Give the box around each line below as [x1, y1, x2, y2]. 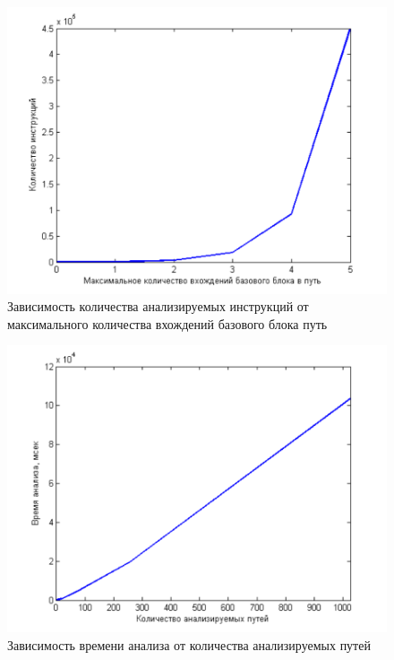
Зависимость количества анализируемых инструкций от [7, 297, 309, 316]
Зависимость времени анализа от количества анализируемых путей [7, 635, 371, 654]
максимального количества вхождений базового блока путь [7, 314, 328, 333]
